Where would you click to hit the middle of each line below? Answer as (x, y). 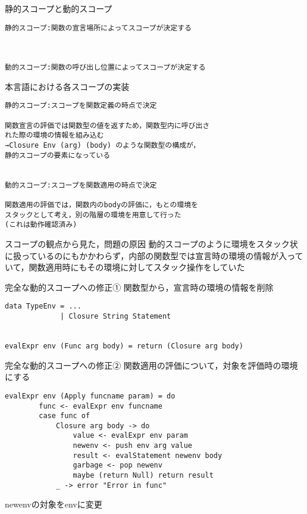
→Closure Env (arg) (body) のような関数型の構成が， (103, 146)
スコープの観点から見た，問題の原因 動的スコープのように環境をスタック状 (151, 244)
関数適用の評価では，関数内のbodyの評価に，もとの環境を (101, 205)
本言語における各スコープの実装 (67, 86)
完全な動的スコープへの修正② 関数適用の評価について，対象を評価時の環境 (151, 365)
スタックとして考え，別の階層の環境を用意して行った (93, 215)
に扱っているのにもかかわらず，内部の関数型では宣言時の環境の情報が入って (154, 255)
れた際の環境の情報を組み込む (54, 135)
